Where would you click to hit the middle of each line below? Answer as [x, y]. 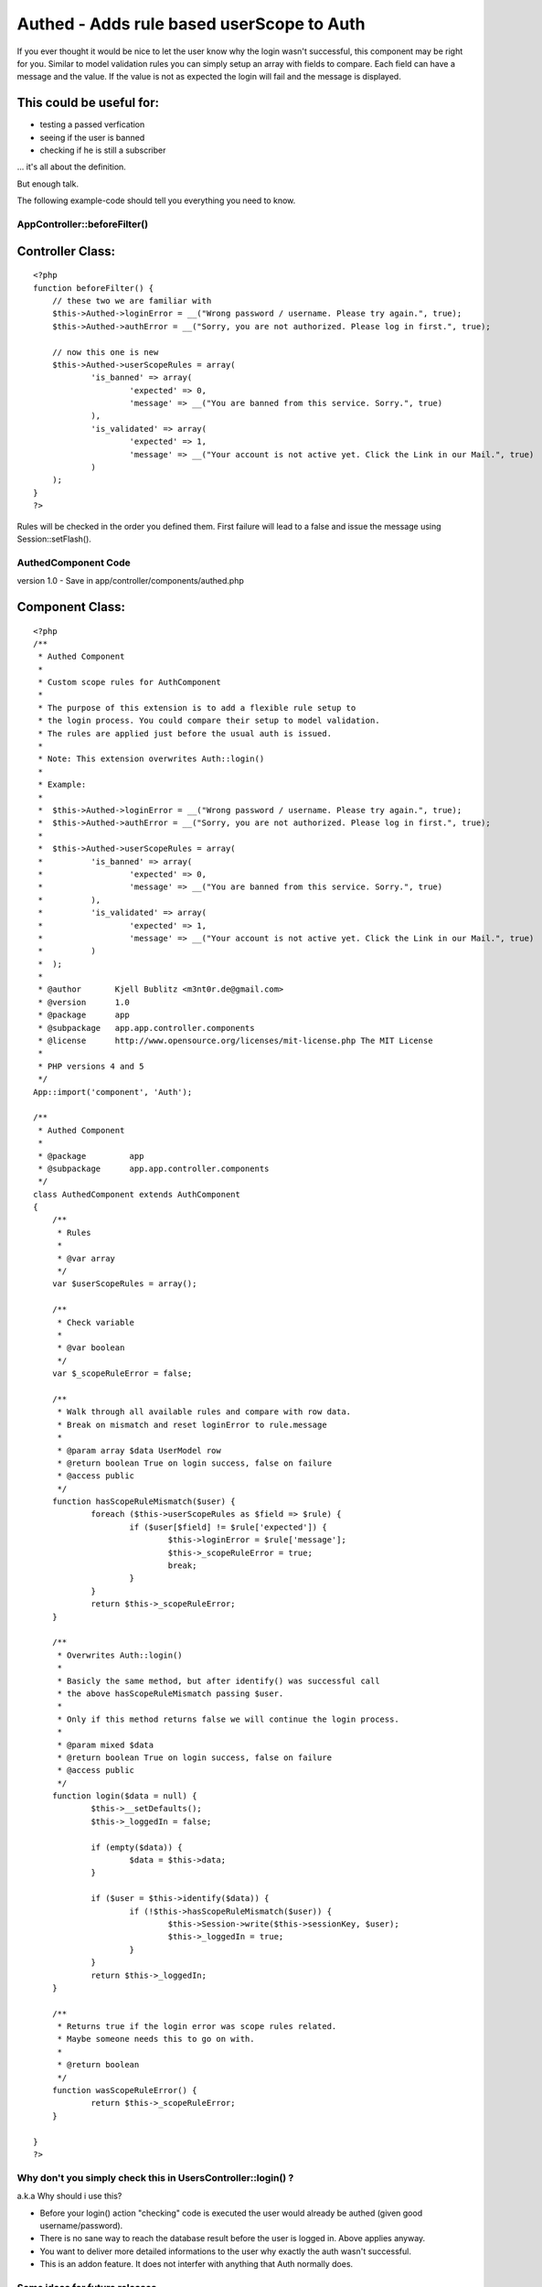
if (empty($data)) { [137, 1847]
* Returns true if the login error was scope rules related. [197, 2027]
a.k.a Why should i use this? [69, 2196]
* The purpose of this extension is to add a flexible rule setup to [197, 708]
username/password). [81, 2225]
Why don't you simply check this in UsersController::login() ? [155, 2177]
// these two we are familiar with [132, 301]
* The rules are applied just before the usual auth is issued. [185, 733]
